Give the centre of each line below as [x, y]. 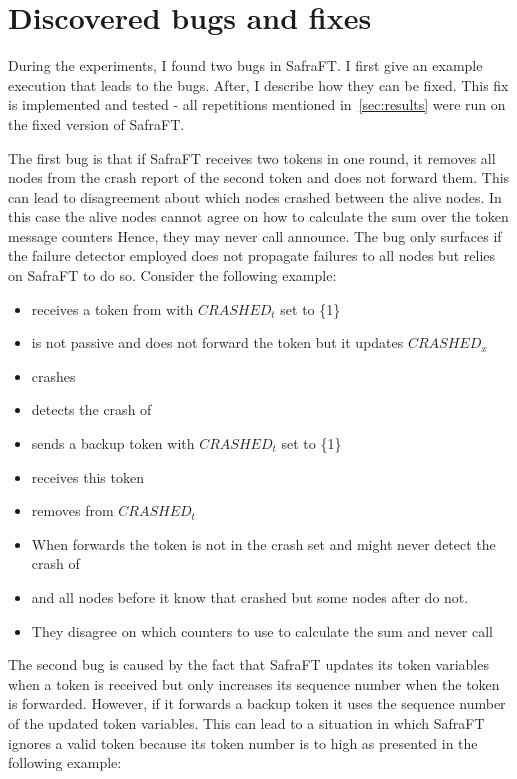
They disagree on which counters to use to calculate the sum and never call [262, 630]
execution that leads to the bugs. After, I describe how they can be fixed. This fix [258, 84]
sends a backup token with [113, 443]
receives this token [87, 476]
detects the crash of [91, 409]
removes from [72, 510]
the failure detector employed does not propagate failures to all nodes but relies [252, 255]
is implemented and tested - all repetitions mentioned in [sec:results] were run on [257, 104]
